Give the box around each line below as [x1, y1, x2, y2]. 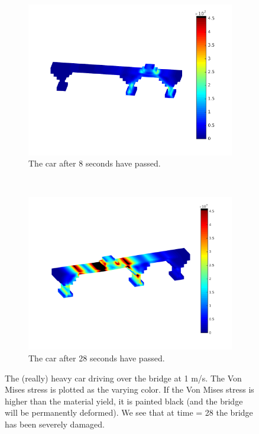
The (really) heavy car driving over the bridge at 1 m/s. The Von [5, 371, 242, 384]
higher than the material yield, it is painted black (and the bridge [5, 394, 243, 407]
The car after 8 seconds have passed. [28, 157, 161, 169]
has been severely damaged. [5, 418, 105, 430]
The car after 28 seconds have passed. [28, 352, 165, 364]
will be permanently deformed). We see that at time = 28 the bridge [5, 406, 253, 419]
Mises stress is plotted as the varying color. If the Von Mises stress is [5, 383, 254, 396]
